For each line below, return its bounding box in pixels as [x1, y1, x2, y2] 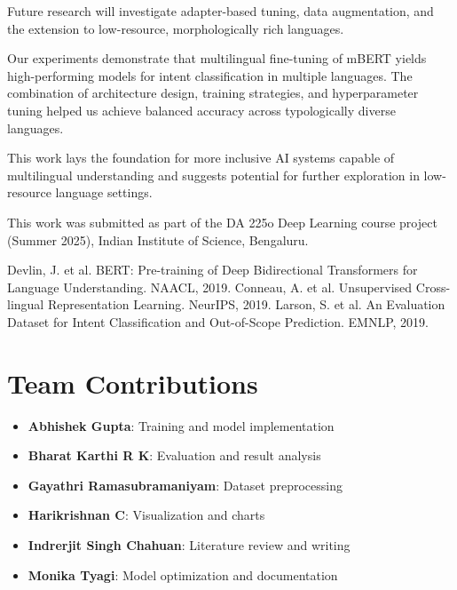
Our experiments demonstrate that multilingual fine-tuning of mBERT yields [7, 49, 427, 68]
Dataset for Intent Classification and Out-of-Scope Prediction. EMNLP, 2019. [7, 312, 429, 331]
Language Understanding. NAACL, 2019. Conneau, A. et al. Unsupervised [7, 277, 413, 296]
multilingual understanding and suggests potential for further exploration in [7, 165, 420, 184]
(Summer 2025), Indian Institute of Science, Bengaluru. [7, 230, 309, 249]
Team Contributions [7, 364, 258, 401]
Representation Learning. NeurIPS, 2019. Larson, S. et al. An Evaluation [47, 295, 445, 314]
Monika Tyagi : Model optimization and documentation [28, 565, 338, 584]
